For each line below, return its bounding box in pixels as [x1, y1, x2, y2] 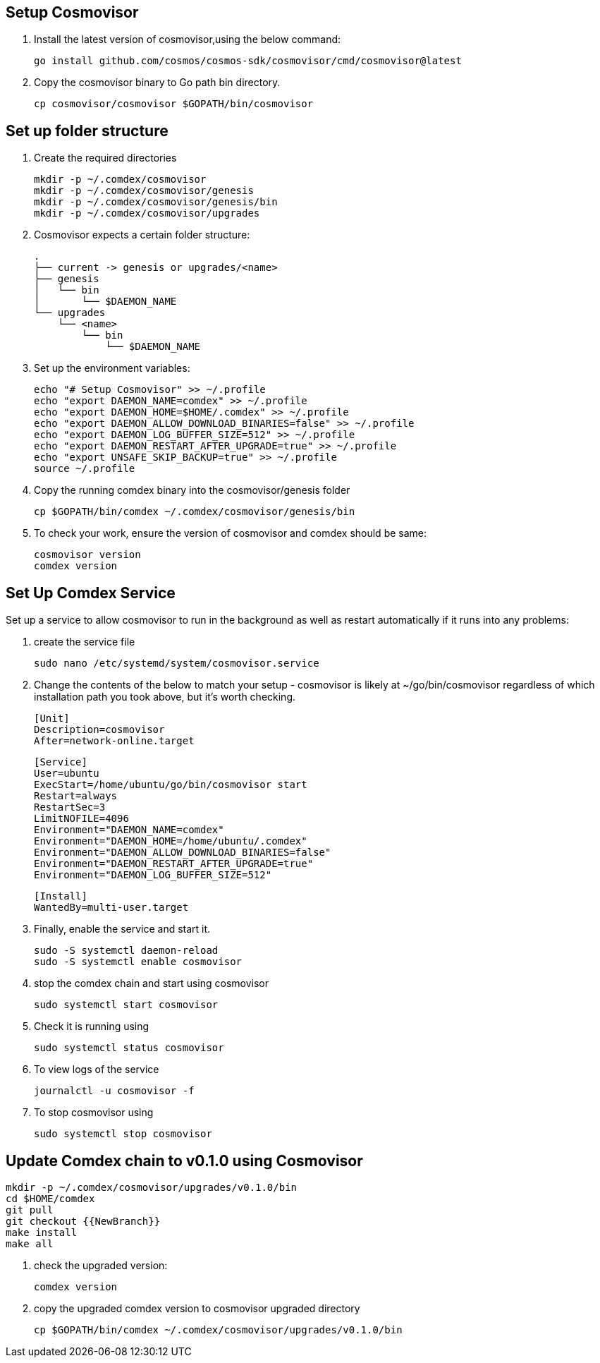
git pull [6, 1204, 54, 1216]
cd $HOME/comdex [6, 1192, 95, 1204]
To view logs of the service [34, 1063, 159, 1076]
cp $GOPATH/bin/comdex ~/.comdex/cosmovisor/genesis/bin [34, 506, 355, 518]
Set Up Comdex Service [6, 583, 176, 602]
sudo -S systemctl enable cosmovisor [34, 956, 243, 968]
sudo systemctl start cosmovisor [34, 999, 219, 1011]
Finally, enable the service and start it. [34, 923, 211, 935]
